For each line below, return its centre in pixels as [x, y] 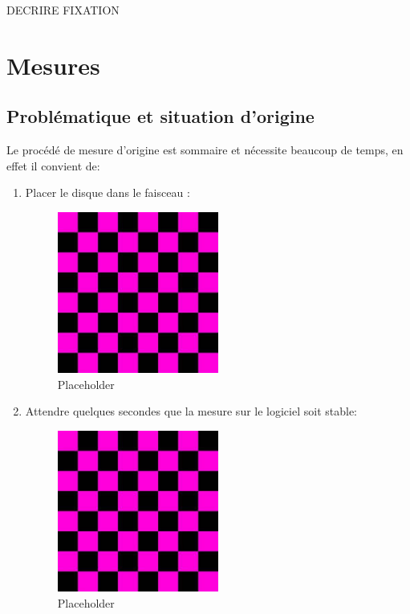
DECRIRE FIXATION [63, 10]
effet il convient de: [53, 165]
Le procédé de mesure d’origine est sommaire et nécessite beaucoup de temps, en [205, 150]
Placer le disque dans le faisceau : [108, 192]
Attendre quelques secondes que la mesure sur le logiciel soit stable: [191, 411]
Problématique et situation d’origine [160, 116]
